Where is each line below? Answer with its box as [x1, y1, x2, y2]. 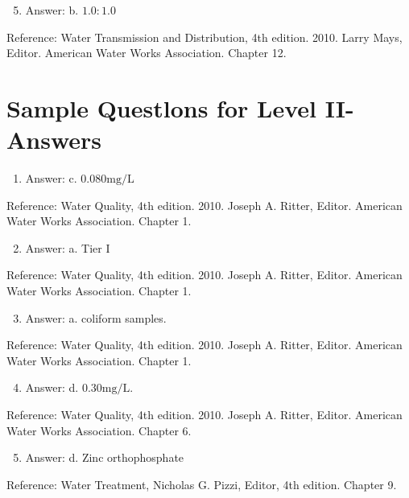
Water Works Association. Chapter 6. [6, 422, 192, 438]
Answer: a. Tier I [25, 239, 110, 256]
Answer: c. [25, 170, 77, 187]
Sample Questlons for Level [6, 91, 316, 124]
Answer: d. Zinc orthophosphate [25, 449, 184, 466]
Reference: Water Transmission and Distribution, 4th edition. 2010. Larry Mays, [6, 28, 403, 45]
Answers [6, 123, 102, 156]
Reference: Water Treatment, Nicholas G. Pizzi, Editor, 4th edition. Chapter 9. [6, 475, 397, 492]
